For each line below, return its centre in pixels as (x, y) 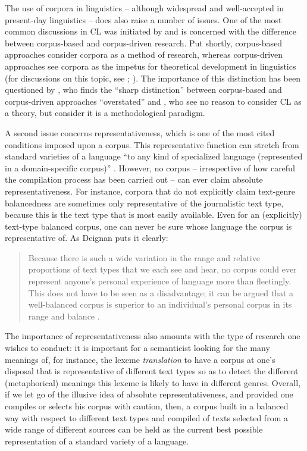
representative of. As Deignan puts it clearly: (87, 238)
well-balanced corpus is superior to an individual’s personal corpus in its (160, 304)
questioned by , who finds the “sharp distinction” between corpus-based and (143, 90)
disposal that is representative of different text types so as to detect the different (152, 371)
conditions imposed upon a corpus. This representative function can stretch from (152, 144)
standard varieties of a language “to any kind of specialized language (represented (154, 156)
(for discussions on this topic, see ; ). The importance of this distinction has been (153, 78)
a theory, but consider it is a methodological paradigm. (105, 113)
